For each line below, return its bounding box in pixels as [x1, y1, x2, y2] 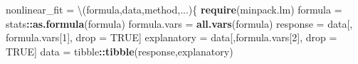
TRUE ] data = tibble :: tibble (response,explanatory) [6, 43, 233, 58]
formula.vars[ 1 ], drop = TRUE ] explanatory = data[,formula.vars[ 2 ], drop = [6, 30, 337, 45]
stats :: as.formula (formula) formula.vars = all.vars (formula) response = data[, [6, 16, 353, 31]
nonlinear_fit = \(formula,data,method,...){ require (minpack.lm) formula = [6, 2, 342, 16]
